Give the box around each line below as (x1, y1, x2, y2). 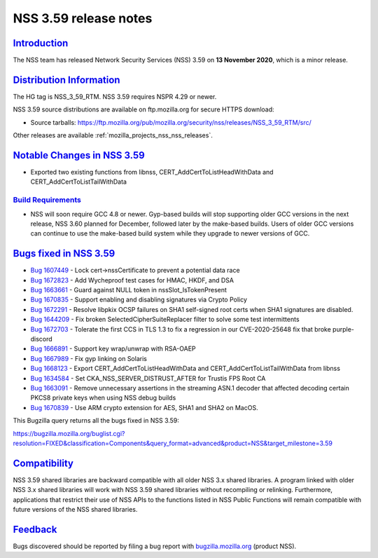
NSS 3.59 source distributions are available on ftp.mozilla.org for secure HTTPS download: (13, 105, 274, 114)
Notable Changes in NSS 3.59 (13, 149, 145, 161)
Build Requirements (13, 195, 82, 205)
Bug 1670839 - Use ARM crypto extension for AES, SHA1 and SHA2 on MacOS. (30, 403, 258, 411)
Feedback (13, 523, 57, 536)
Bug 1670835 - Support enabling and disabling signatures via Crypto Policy (30, 295, 248, 304)
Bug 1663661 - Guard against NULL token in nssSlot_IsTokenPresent (30, 286, 227, 294)
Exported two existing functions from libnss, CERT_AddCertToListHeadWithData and (30, 168, 274, 177)
